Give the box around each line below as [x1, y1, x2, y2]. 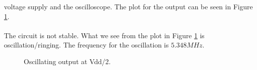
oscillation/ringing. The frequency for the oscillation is [4, 40, 169, 50]
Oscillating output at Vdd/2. [24, 56, 111, 66]
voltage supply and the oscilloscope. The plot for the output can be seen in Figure [4, 1, 253, 11]
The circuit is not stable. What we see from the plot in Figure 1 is [4, 30, 205, 40]
